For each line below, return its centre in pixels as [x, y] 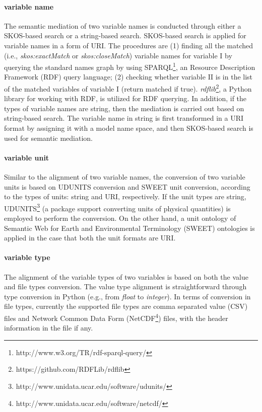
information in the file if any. [49, 328]
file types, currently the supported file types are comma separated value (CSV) [126, 306]
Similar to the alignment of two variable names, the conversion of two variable [125, 177]
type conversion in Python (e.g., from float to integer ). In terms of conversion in [127, 296]
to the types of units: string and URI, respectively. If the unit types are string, [125, 196]
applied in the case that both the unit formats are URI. [90, 238]
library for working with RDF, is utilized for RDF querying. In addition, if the [125, 98]
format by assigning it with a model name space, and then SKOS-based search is [129, 128]
